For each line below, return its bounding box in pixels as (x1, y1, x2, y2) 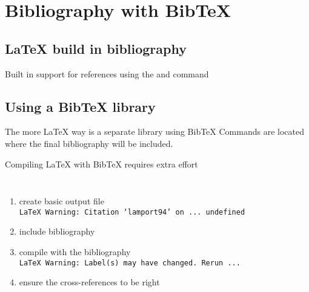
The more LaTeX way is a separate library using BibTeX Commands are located (5, 125, 304, 138)
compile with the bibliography (19, 245, 131, 258)
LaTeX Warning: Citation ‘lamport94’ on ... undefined (19, 207, 245, 216)
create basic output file (19, 195, 104, 207)
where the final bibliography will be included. (5, 137, 173, 149)
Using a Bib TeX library (5, 97, 156, 115)
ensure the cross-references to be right (19, 276, 160, 288)
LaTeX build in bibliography (5, 39, 187, 57)
